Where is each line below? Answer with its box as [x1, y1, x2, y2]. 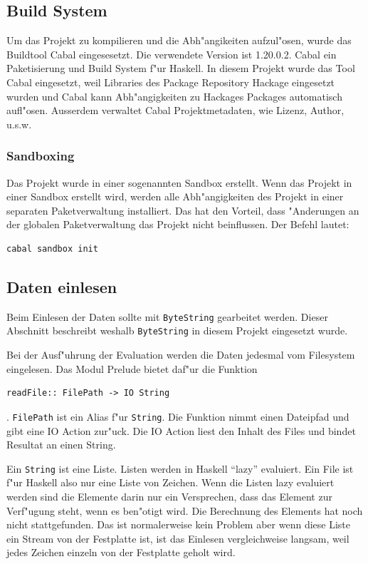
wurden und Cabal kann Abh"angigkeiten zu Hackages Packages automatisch [6, 88, 342, 103]
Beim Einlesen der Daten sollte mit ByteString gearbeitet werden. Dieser [6, 309, 328, 324]
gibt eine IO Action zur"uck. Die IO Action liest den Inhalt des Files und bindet [6, 423, 356, 438]
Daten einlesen [6, 275, 117, 297]
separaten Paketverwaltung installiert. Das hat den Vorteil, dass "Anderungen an [6, 202, 359, 217]
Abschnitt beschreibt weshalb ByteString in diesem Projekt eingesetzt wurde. [6, 323, 348, 338]
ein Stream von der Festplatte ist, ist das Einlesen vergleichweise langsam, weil [6, 530, 349, 545]
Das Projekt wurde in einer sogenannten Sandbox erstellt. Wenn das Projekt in [6, 175, 352, 190]
